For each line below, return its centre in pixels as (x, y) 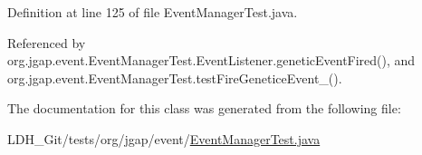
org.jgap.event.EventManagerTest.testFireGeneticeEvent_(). (175, 77)
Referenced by (47, 42)
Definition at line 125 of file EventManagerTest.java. (153, 12)
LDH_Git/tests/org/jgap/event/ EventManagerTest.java (164, 138)
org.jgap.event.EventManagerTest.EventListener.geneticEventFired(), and (211, 60)
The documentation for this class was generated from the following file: (204, 108)
